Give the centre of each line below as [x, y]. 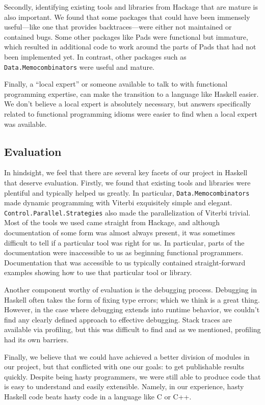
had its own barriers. [36, 340]
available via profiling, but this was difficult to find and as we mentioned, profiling [132, 329]
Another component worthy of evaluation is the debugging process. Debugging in [131, 290]
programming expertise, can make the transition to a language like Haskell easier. [131, 93]
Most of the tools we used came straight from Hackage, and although [112, 222]
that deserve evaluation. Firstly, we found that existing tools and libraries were [127, 182]
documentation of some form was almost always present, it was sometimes [120, 233]
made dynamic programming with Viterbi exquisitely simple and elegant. [118, 202]
